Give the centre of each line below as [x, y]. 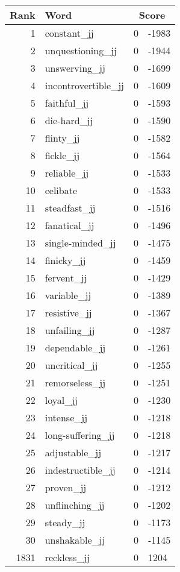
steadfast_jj [70, 208]
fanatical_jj [70, 225]
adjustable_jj [73, 452]
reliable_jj [67, 173]
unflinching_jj [75, 505]
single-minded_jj [80, 243]
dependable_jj [75, 347]
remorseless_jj [75, 382]
